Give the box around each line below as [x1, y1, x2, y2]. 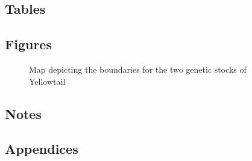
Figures [5, 35, 52, 53]
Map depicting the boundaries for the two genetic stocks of [29, 62, 247, 75]
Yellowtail [29, 74, 66, 87]
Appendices [5, 139, 78, 158]
